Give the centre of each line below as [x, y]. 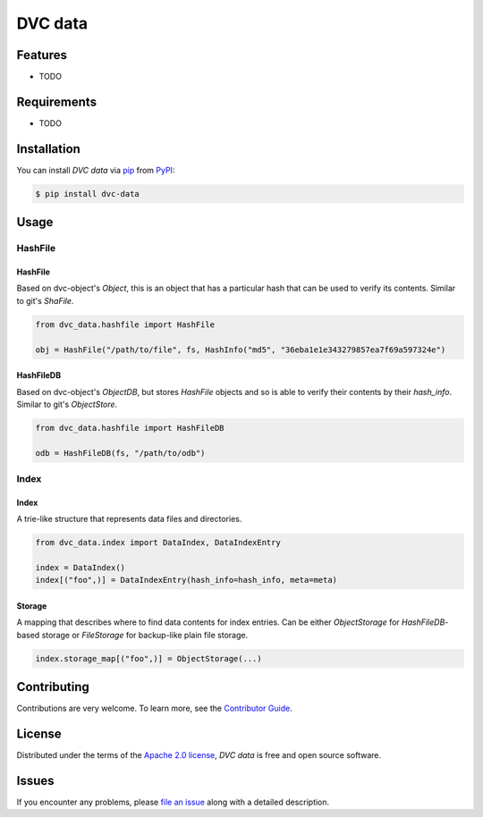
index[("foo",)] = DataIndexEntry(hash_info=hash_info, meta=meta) [186, 580]
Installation [48, 149]
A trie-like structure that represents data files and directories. [129, 519]
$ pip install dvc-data [88, 194]
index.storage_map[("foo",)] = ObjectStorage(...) [149, 658]
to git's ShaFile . [45, 300]
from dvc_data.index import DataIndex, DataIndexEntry [158, 543]
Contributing [53, 687]
